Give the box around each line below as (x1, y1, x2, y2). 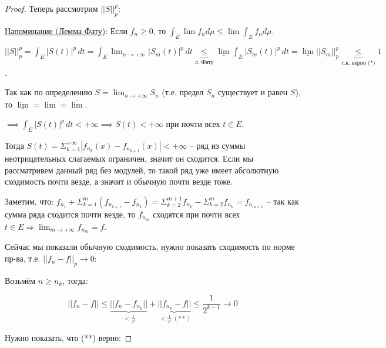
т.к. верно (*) (341, 59, 375, 66)
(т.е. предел (162, 86, 204, 98)
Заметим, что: (5, 195, 54, 207)
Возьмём (5, 274, 36, 286)
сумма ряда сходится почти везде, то (5, 208, 136, 220)
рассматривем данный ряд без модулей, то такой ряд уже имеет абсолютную (5, 163, 279, 176)
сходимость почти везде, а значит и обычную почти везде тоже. (5, 175, 233, 188)
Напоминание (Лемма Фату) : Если (5, 24, 127, 36)
